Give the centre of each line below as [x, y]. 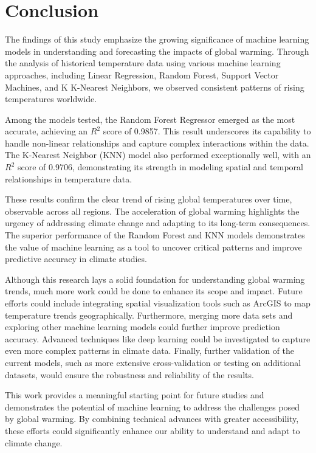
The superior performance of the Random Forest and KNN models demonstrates [155, 235]
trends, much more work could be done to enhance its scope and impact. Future [154, 291]
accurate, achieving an [46, 131]
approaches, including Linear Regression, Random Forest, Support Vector [142, 74]
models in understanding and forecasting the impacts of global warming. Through [157, 51]
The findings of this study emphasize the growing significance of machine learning [157, 39]
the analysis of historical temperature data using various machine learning [143, 63]
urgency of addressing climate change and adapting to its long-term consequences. [158, 223]
